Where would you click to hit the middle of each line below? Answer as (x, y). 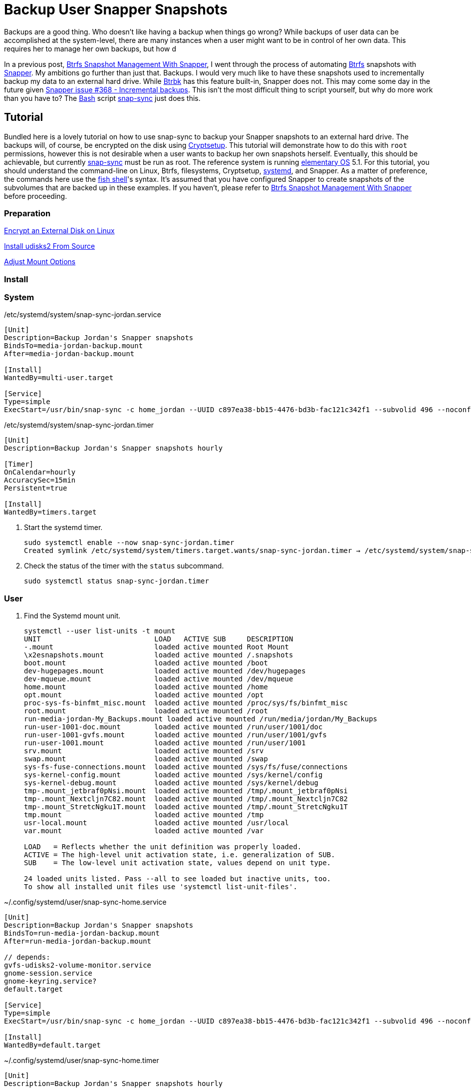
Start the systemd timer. (63, 528)
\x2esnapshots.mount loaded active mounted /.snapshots (159, 655)
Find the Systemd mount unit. (72, 616)
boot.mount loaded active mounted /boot (146, 663)
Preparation (27, 213)
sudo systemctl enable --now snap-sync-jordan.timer (129, 543)
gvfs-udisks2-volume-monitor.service (78, 965)
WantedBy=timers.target (50, 512)
